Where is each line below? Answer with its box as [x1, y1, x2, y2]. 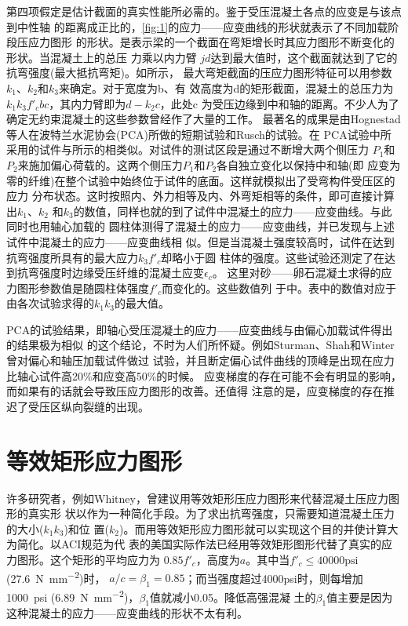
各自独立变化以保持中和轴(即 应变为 [217, 156, 401, 173]
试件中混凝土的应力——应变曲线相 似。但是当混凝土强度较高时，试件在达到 [6, 233, 395, 249]
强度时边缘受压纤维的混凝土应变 [38, 264, 204, 281]
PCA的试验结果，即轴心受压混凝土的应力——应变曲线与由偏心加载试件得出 [6, 321, 393, 337]
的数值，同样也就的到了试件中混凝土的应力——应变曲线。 [73, 202, 370, 219]
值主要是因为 [326, 588, 393, 605]
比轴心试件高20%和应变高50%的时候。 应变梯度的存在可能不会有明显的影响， [6, 367, 402, 384]
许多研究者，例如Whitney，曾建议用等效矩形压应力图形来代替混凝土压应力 [6, 490, 388, 506]
